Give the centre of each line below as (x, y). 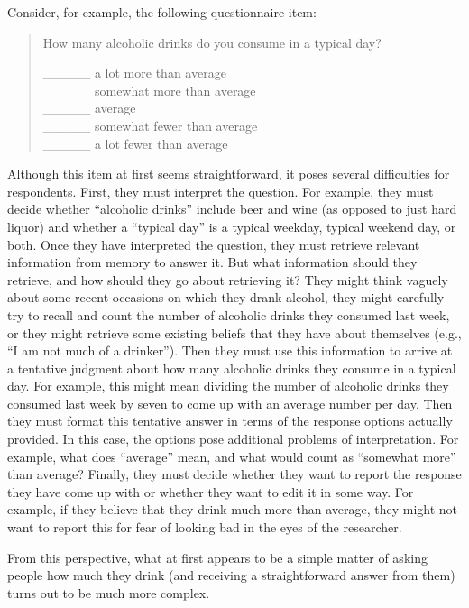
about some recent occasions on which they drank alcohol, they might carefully (226, 297)
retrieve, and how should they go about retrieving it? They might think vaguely (228, 279)
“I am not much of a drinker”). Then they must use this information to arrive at (230, 350)
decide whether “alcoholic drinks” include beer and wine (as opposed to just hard (232, 209)
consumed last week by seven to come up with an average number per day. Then (230, 403)
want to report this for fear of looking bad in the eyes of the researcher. (205, 527)
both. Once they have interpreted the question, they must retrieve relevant (214, 244)
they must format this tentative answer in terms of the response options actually (230, 421)
